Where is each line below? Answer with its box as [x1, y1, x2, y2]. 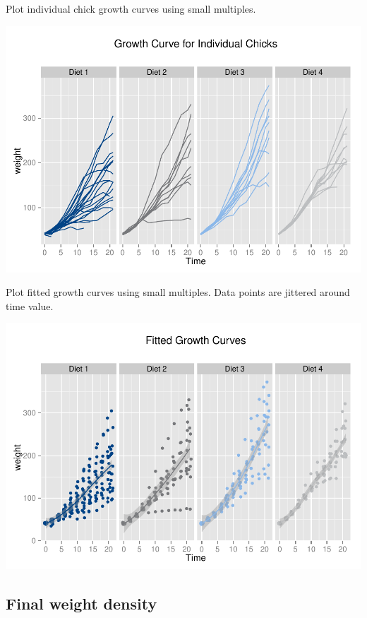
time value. [6, 298, 54, 313]
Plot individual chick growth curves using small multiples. [6, 1, 256, 16]
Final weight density [6, 593, 157, 614]
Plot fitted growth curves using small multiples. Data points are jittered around [6, 285, 350, 299]
